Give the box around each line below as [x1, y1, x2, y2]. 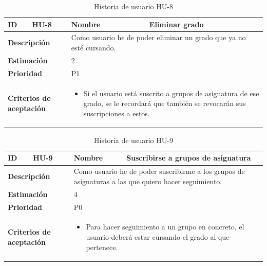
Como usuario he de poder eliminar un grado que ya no [71, 32, 246, 43]
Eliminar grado [149, 19, 204, 29]
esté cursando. [71, 42, 116, 53]
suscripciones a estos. [83, 108, 150, 118]
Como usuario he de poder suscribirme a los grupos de [73, 166, 245, 176]
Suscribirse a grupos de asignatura [126, 152, 251, 163]
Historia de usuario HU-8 [94, 1, 173, 11]
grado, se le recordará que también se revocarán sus [83, 98, 246, 109]
